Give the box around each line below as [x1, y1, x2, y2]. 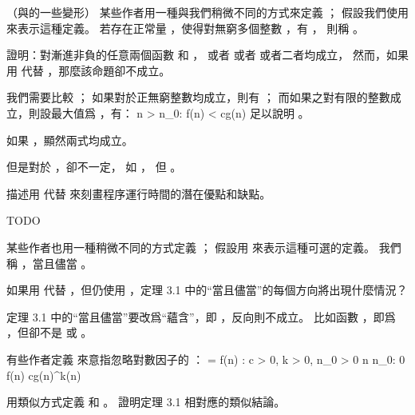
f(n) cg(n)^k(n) [6, 366, 81, 383]
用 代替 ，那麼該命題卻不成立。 [6, 62, 171, 78]
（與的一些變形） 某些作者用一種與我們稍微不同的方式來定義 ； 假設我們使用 [6, 4, 409, 20]
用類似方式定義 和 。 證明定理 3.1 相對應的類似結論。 [6, 393, 286, 410]
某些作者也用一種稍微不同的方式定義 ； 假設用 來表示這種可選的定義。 [6, 238, 375, 255]
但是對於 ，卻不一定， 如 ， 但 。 [6, 158, 182, 175]
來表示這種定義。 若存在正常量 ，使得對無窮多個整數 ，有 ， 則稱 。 [6, 19, 364, 36]
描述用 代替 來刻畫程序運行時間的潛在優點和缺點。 [6, 185, 271, 202]
